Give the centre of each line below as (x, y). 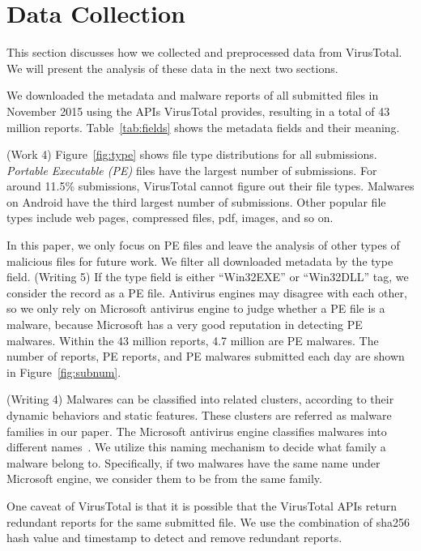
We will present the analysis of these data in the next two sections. (172, 68)
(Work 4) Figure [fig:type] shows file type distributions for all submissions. (192, 154)
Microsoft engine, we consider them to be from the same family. (164, 478)
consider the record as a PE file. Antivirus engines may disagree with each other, (207, 292)
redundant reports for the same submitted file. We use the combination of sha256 (208, 521)
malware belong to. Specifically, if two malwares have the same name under (193, 462)
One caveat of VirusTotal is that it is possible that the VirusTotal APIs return (202, 505)
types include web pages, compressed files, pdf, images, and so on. (170, 218)
